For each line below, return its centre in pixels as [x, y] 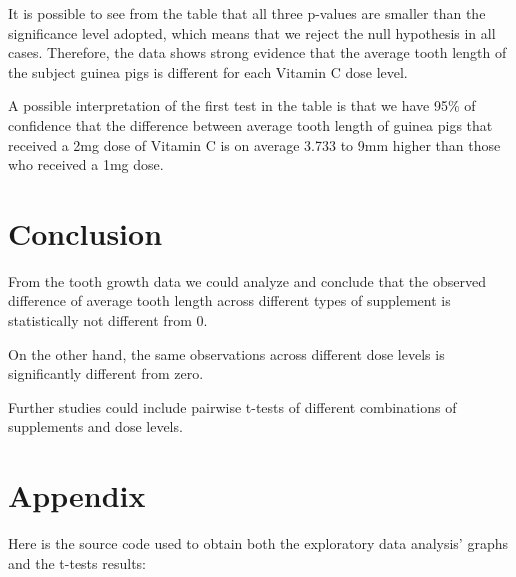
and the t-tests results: [77, 562]
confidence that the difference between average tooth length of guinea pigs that [250, 124]
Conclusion [85, 232]
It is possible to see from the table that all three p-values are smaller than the [247, 13]
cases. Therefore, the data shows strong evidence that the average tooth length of [257, 52]
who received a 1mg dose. [86, 164]
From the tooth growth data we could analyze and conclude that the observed [247, 280]
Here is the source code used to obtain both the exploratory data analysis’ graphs [258, 543]
